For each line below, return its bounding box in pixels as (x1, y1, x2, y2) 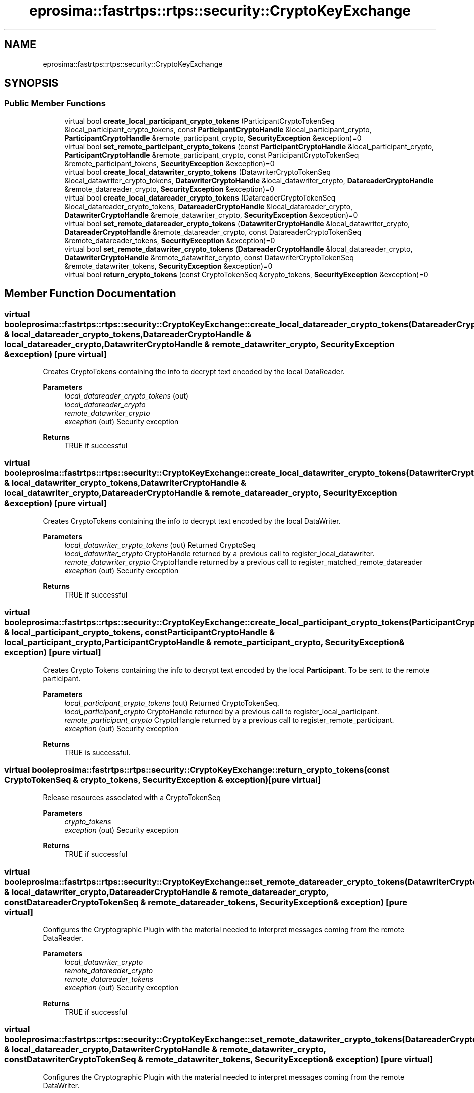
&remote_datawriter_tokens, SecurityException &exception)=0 (64, 261, 273, 270)
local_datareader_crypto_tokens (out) (64, 391, 189, 401)
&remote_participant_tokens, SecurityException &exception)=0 (64, 159, 275, 168)
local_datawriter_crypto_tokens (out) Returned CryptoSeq (64, 540, 256, 549)
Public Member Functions (4, 98, 106, 109)
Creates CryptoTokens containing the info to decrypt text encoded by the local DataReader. (43, 367, 345, 376)
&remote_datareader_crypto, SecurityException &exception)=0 (64, 184, 275, 193)
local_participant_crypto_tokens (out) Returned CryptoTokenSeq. (64, 698, 279, 707)
